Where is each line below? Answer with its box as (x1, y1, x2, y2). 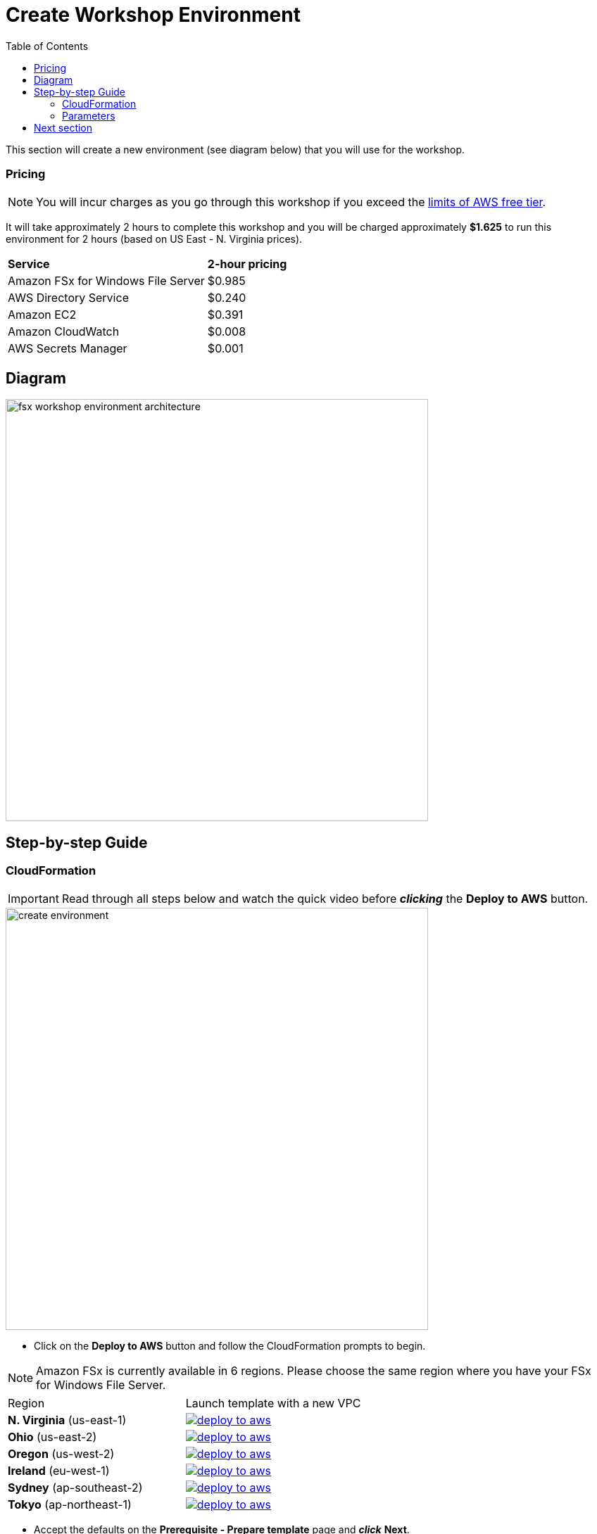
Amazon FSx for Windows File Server (8, 273, 205, 288)
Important (8, 891, 59, 906)
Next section (34, 121, 93, 134)
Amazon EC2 (8, 307, 77, 322)
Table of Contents (6, 39, 89, 52)
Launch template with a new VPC (185, 1395, 361, 1410)
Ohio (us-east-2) (8, 1429, 97, 1444)
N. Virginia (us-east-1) (8, 1412, 127, 1427)
